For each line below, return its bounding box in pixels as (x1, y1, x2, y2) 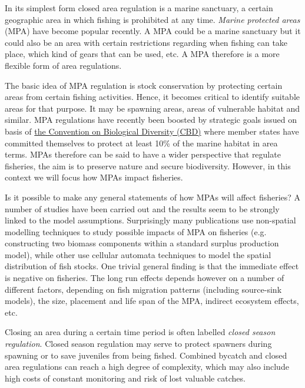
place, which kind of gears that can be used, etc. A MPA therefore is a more (5, 48, 280, 60)
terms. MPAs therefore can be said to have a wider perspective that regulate (5, 148, 281, 160)
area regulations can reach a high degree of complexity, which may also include (5, 360, 289, 373)
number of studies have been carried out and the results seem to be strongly (5, 202, 280, 215)
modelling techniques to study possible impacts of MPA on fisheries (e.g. (5, 225, 267, 238)
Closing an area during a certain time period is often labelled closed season (5, 326, 276, 338)
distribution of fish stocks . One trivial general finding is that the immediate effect (5, 260, 299, 272)
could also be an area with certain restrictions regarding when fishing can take (5, 36, 288, 48)
